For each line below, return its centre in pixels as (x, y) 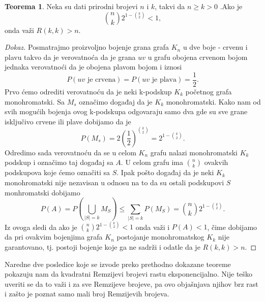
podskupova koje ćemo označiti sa (57, 172)
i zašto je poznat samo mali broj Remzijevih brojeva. (87, 294)
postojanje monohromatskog (160, 237)
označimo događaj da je (116, 101)
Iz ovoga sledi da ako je (41, 227)
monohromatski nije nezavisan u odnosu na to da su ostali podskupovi (114, 182)
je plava (164, 80)
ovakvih (216, 162)
